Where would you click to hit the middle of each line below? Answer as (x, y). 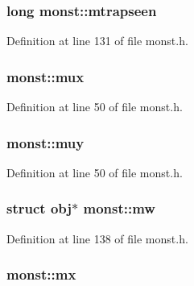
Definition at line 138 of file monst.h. (97, 238)
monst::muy (45, 142)
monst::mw (119, 208)
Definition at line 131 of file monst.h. (97, 41)
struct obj (39, 208)
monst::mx (41, 274)
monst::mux (45, 76)
